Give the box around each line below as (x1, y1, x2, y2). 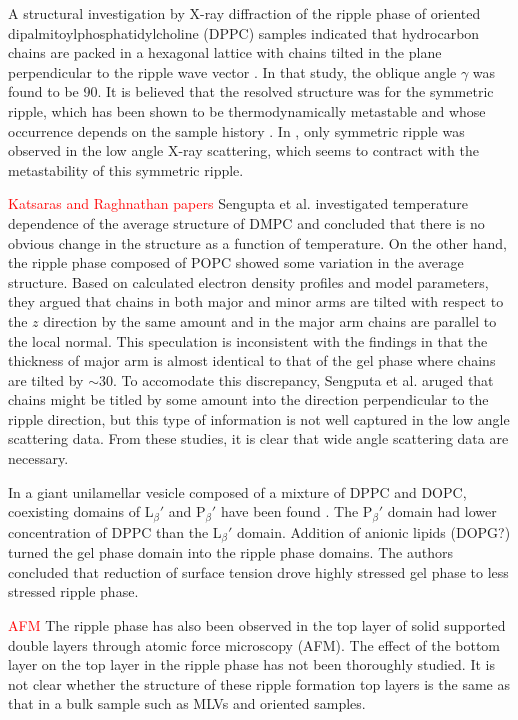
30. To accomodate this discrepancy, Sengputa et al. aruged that (98, 369, 494, 390)
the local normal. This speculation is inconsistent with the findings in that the (8, 330, 488, 351)
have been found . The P (220, 501, 373, 522)
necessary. (8, 448, 69, 469)
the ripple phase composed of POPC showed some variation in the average (8, 252, 464, 273)
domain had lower (387, 501, 497, 522)
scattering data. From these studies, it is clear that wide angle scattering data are (8, 428, 509, 449)
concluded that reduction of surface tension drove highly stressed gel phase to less (8, 561, 509, 582)
